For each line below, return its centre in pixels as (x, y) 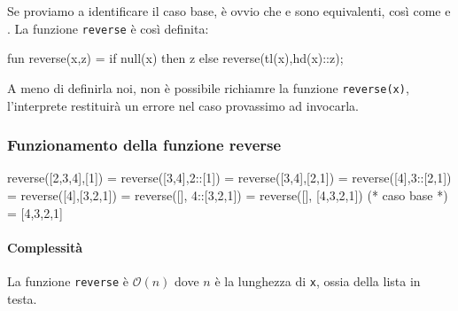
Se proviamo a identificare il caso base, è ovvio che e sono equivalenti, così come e (229, 11)
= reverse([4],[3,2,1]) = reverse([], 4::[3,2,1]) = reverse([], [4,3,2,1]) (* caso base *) (228, 194)
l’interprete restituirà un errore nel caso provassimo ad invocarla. (183, 105)
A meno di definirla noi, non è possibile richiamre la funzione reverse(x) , (208, 87)
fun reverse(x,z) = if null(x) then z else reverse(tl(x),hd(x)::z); (175, 58)
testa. (22, 298)
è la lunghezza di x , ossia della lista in (318, 280)
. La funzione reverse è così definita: (108, 28)
